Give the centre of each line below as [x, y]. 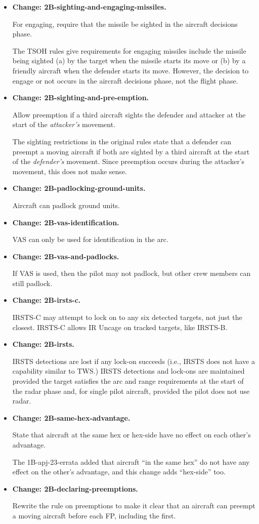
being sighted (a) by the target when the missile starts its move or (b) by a [129, 61]
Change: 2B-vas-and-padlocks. [66, 256]
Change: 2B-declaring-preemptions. [75, 488]
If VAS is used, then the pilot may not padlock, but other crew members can [132, 273]
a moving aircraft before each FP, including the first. [94, 515]
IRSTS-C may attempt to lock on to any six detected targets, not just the [127, 317]
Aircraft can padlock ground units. [66, 205]
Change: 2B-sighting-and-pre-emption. [81, 97]
